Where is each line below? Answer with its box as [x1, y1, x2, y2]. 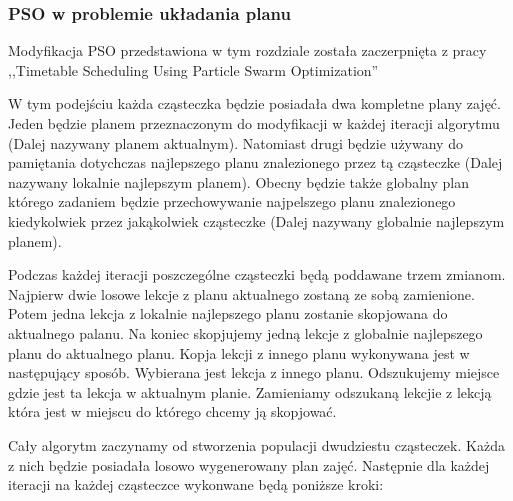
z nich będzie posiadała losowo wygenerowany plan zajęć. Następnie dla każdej [8, 454, 490, 475]
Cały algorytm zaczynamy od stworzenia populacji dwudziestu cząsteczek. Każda [8, 434, 505, 455]
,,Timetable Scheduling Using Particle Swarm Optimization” [8, 59, 379, 80]
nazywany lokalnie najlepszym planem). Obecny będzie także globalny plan [8, 171, 469, 192]
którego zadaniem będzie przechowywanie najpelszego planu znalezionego [8, 191, 456, 212]
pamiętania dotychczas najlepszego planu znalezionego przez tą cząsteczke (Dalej [8, 152, 503, 173]
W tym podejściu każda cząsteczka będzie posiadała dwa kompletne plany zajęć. [8, 93, 501, 114]
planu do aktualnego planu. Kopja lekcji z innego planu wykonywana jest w [8, 342, 470, 363]
